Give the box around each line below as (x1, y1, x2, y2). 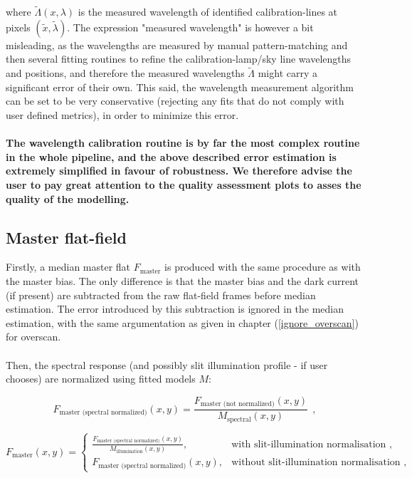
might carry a (258, 66, 317, 80)
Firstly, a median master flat (6, 259, 131, 274)
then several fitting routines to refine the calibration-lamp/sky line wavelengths (6, 51, 352, 66)
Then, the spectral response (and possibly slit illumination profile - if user (6, 357, 328, 372)
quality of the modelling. (6, 191, 130, 206)
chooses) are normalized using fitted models (6, 371, 196, 386)
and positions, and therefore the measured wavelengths (6, 66, 245, 80)
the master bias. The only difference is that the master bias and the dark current (6, 273, 359, 288)
